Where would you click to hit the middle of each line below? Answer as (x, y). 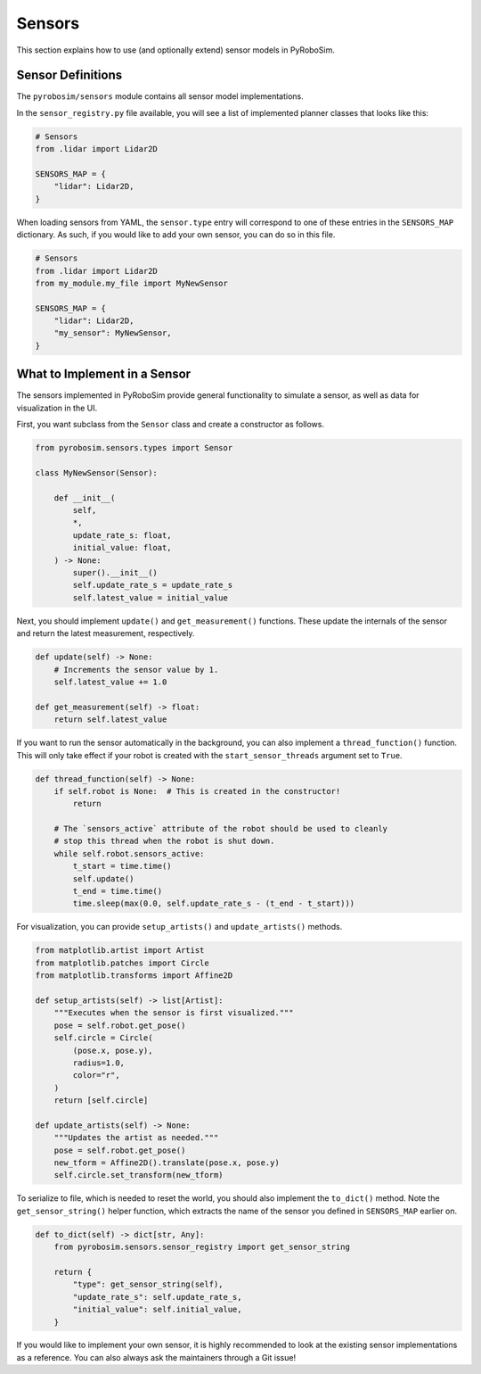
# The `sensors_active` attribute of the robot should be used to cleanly (220, 829)
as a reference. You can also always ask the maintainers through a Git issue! (156, 1357)
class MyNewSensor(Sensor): (96, 472)
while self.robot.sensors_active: (129, 853)
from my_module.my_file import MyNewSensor (132, 283)
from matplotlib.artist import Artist (120, 951)
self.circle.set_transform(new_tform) (139, 1175)
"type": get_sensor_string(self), (148, 1284)
